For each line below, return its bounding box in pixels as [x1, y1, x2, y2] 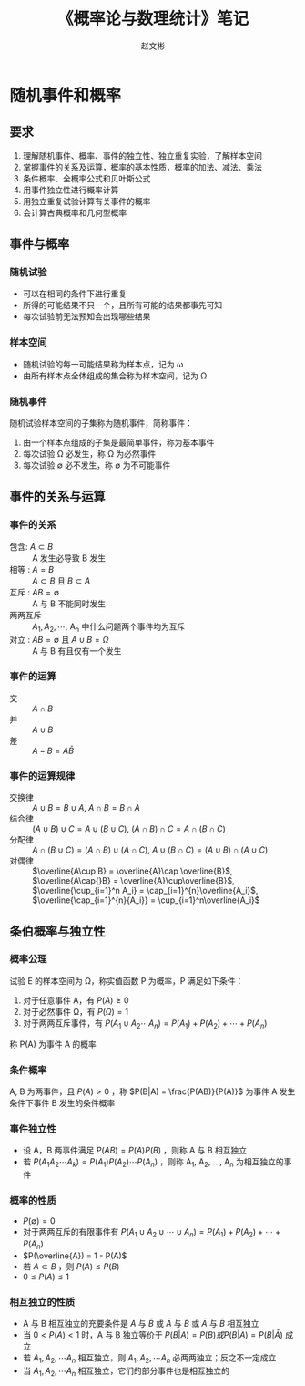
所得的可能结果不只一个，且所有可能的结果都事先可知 [22, 300, 223, 311]
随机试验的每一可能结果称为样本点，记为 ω [22, 358, 184, 369]
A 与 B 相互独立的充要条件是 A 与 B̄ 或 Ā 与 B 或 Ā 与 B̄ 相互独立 [22, 1319, 259, 1329]
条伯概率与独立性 [9, 923, 106, 939]
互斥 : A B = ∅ [9, 586, 59, 597]
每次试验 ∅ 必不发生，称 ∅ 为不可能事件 [22, 460, 171, 471]
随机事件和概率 [9, 85, 122, 106]
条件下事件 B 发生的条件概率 [9, 1097, 116, 1108]
